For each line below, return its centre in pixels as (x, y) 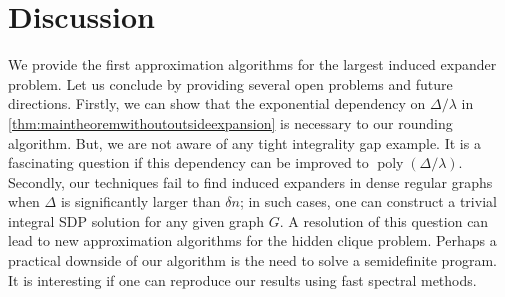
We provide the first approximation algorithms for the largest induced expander (252, 64)
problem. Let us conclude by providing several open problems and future (230, 83)
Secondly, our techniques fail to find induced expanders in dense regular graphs (250, 181)
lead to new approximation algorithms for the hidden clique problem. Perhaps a (252, 240)
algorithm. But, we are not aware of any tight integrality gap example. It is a (244, 142)
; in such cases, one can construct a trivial (368, 201)
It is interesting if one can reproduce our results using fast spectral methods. (242, 279)
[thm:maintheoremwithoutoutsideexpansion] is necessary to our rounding (230, 122)
